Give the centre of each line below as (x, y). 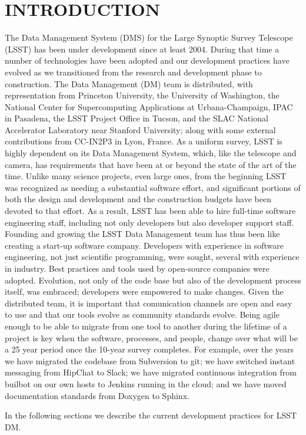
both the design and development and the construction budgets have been (138, 199)
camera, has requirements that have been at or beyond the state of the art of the (151, 164)
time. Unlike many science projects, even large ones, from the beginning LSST (146, 176)
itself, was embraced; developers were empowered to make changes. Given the (144, 291)
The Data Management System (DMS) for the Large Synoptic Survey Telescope (149, 37)
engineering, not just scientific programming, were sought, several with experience (152, 257)
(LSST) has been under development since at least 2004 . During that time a (142, 49)
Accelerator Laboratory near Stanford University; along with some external (140, 129)
